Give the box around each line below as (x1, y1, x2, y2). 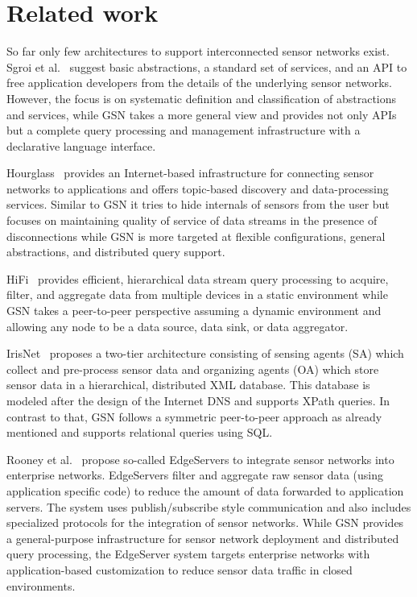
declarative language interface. (6, 137, 156, 154)
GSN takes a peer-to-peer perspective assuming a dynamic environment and (6, 302, 382, 319)
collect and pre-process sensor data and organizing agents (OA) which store (6, 360, 379, 377)
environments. (6, 577, 76, 594)
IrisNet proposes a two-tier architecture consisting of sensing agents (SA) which (6, 345, 404, 362)
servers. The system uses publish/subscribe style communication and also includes (6, 498, 411, 515)
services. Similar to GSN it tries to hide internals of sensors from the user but (6, 196, 390, 213)
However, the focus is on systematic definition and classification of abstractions (6, 89, 397, 106)
